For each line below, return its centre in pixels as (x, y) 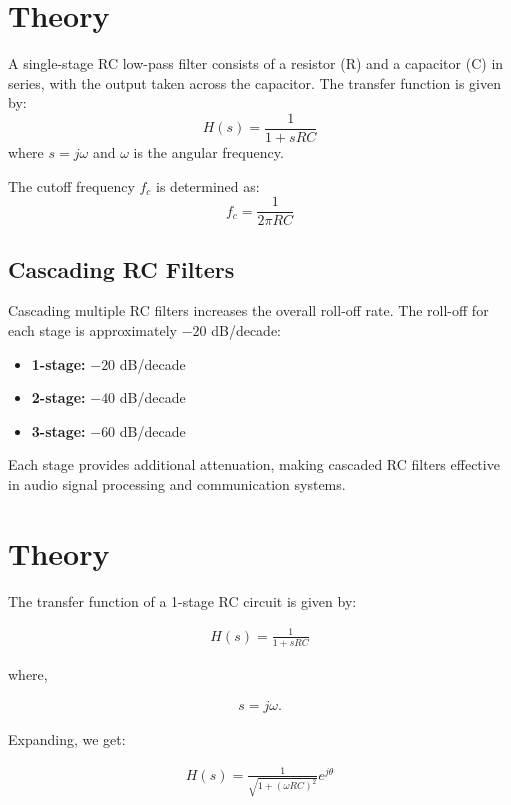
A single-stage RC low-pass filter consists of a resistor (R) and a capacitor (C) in (256, 63)
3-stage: (58, 430)
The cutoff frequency (71, 185)
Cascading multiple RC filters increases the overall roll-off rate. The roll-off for (248, 310)
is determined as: (208, 185)
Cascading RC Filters (121, 268)
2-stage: (58, 397)
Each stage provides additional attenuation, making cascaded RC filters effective (254, 464)
